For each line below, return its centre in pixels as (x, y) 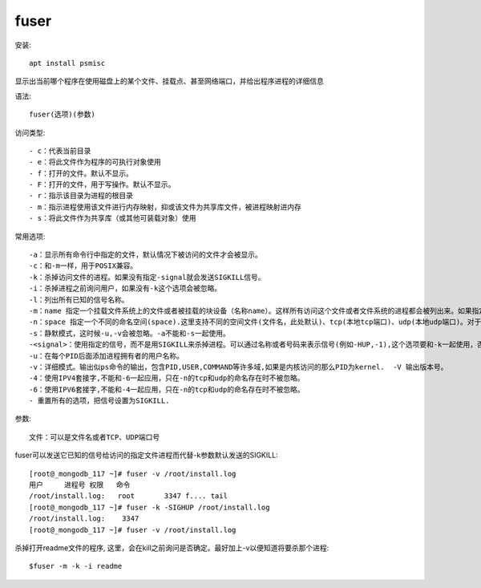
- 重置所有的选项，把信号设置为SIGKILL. (99, 401)
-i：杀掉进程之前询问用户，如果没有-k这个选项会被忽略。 (125, 288)
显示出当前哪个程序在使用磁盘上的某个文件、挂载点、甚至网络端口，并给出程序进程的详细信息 (169, 81)
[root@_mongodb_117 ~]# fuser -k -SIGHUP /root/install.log (150, 507)
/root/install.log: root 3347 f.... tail (129, 496)
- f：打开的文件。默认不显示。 (81, 173)
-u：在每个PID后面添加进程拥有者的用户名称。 (107, 356)
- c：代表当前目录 (60, 151)
